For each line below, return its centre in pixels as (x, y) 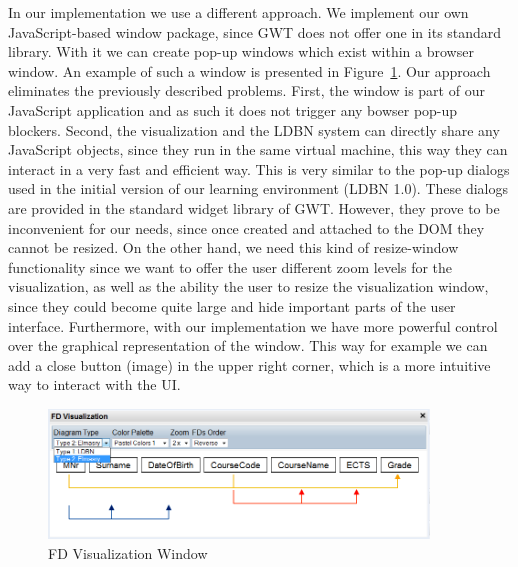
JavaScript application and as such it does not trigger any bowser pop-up (233, 109)
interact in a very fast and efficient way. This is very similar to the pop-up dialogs (259, 168)
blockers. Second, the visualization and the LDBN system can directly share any (254, 129)
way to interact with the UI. (94, 384)
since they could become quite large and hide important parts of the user (232, 305)
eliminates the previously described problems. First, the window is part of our (246, 90)
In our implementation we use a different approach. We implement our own (238, 12)
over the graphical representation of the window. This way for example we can (248, 345)
